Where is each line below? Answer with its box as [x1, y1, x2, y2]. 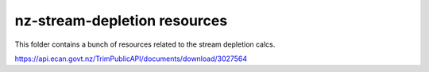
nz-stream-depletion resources [14, 12, 228, 29]
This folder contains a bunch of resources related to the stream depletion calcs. [14, 40, 276, 49]
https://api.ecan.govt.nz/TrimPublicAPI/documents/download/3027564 [14, 54, 248, 63]
